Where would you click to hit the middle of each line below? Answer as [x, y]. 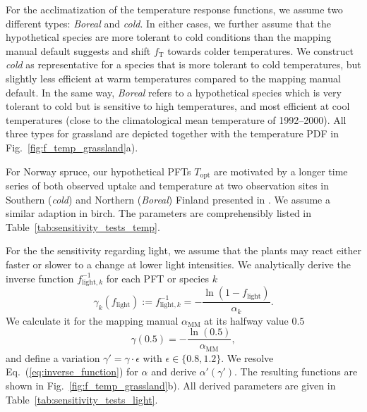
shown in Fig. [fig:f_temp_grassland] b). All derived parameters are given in [171, 386]
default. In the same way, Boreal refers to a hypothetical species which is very [174, 92]
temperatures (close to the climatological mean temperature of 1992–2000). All [176, 119]
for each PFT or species [157, 278]
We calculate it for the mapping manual [92, 320]
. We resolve [247, 357]
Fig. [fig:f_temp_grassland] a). [72, 147]
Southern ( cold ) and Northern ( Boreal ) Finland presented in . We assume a [168, 199]
